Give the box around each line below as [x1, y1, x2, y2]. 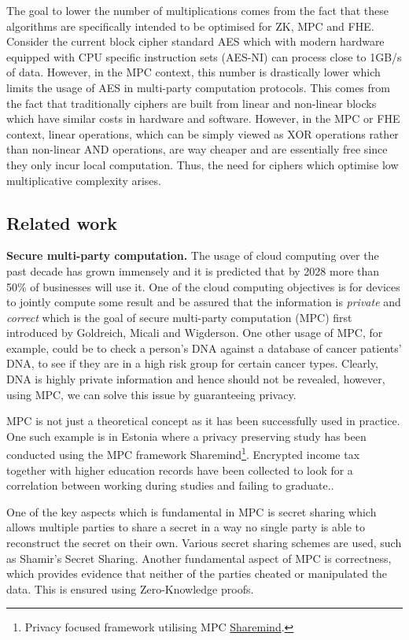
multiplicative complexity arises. [6, 172, 161, 188]
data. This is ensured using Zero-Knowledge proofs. [6, 580, 254, 597]
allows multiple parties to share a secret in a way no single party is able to [6, 519, 365, 535]
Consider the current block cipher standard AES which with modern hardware [6, 33, 385, 50]
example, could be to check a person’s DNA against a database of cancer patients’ [6, 339, 402, 356]
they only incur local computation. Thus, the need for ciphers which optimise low [6, 156, 399, 172]
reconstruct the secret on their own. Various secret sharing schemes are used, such [6, 535, 402, 551]
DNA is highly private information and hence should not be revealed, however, [6, 371, 385, 387]
